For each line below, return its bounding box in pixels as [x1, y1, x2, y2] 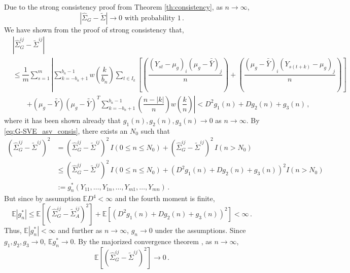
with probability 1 [124, 14, 181, 22]
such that [141, 125, 170, 136]
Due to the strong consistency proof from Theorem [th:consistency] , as [4, 2, 223, 12]
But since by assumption [4, 193, 81, 204]
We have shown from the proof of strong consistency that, [4, 24, 184, 34]
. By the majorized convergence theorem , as [74, 236, 212, 246]
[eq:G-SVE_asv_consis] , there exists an [4, 125, 128, 136]
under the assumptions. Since [155, 224, 246, 235]
